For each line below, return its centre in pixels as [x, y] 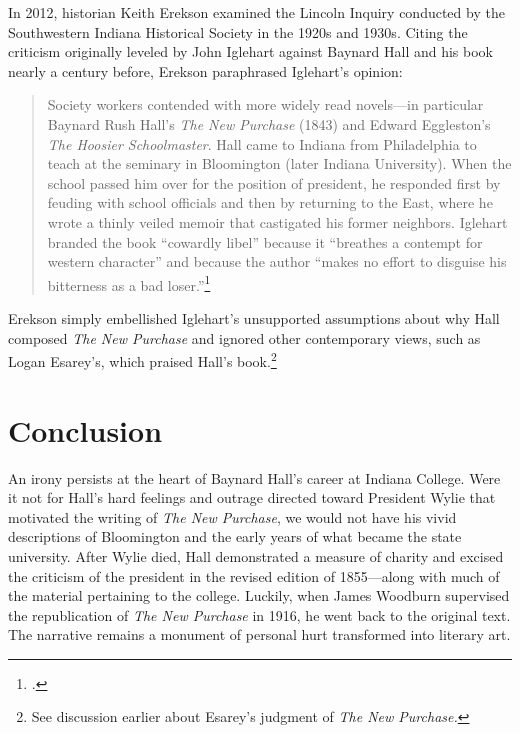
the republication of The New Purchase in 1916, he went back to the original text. [259, 614]
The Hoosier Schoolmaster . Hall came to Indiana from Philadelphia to [262, 143]
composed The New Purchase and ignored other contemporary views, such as [244, 337]
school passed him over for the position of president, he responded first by [274, 182]
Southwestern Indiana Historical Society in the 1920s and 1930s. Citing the [238, 31]
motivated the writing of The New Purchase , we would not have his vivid [232, 516]
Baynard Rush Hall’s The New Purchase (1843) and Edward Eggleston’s [269, 123]
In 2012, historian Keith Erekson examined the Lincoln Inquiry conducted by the [256, 12]
